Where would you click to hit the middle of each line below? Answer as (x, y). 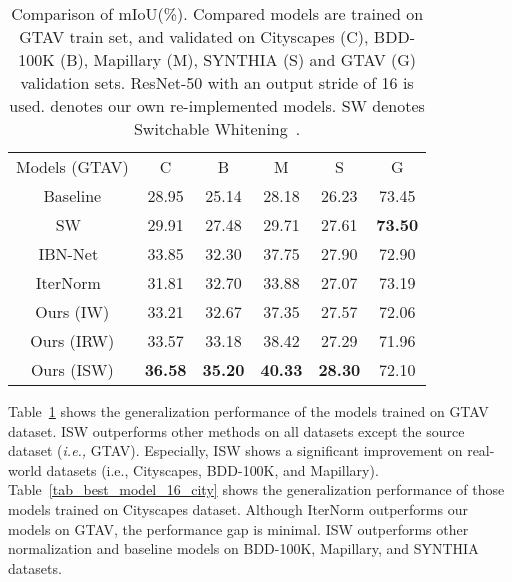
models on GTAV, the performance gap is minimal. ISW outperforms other (238, 528)
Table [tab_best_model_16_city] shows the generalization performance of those (256, 489)
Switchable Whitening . (217, 128)
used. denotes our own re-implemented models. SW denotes (217, 105)
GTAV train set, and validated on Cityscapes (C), (194, 36)
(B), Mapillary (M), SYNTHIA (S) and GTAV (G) (238, 59)
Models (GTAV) (72, 166)
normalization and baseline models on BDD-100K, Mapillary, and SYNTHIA (243, 548)
